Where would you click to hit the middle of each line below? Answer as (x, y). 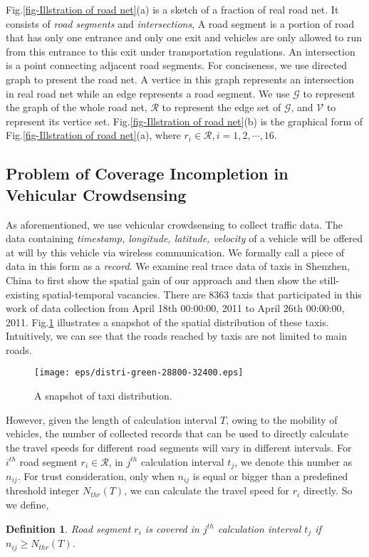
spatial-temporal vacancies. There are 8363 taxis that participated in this (202, 294)
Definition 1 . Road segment (68, 528)
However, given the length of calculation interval (111, 419)
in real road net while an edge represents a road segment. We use (148, 93)
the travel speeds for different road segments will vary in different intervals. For (179, 447)
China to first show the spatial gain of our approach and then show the (161, 280)
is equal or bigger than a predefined (270, 475)
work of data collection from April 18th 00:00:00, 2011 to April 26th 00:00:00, (175, 308)
